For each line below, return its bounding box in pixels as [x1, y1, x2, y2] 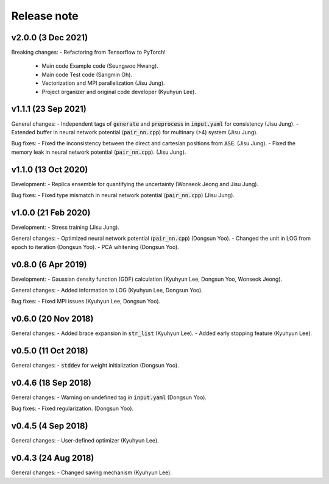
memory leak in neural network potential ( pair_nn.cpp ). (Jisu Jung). [11, 148, 186, 156]
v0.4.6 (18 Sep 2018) [11, 378, 91, 388]
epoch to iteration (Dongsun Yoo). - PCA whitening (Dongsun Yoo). [11, 243, 179, 250]
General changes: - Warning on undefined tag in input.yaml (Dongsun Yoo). [11, 394, 207, 401]
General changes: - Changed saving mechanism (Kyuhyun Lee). [11, 469, 172, 476]
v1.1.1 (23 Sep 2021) [11, 104, 87, 114]
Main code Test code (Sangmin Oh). [41, 71, 133, 78]
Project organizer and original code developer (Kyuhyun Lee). [41, 88, 196, 95]
